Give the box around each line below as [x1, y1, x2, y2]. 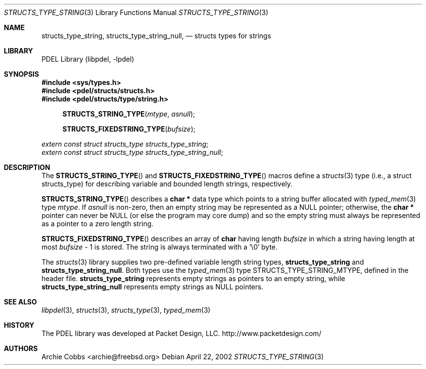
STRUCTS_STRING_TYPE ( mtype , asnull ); [62, 110, 195, 118]
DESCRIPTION [4, 163, 51, 171]
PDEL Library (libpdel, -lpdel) [41, 55, 134, 63]
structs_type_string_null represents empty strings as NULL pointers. [41, 283, 264, 291]
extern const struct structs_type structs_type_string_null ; [41, 148, 223, 156]
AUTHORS [4, 344, 38, 352]
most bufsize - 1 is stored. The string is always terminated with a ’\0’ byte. [41, 243, 278, 251]
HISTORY [4, 321, 35, 329]
